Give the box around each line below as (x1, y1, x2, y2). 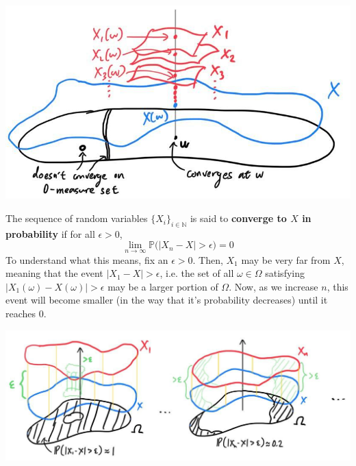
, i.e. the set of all (160, 266, 234, 280)
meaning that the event (5, 266, 103, 280)
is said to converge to (190, 211, 287, 225)
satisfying (265, 266, 305, 280)
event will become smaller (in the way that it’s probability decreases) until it (5, 293, 328, 307)
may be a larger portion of (107, 279, 218, 293)
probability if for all (5, 226, 95, 241)
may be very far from (241, 252, 331, 267)
